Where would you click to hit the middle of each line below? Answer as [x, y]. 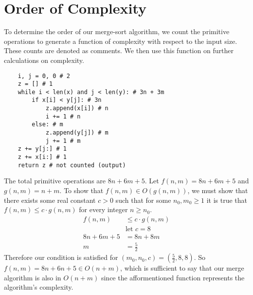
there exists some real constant [50, 200]
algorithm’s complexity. [39, 287]
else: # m [47, 125]
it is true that [227, 200]
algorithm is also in [33, 277]
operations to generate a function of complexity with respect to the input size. [121, 41]
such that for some [143, 200]
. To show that [81, 190]
